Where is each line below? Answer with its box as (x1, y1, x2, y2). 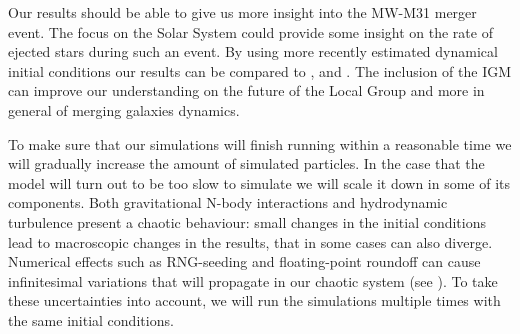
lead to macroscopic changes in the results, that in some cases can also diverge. (8, 231, 493, 252)
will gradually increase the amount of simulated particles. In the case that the (8, 153, 485, 174)
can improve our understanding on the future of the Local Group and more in (8, 80, 485, 101)
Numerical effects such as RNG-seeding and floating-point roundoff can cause (8, 251, 481, 272)
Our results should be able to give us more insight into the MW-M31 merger (8, 2, 477, 22)
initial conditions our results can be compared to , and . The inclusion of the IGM (8, 60, 512, 81)
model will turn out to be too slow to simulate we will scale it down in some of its (8, 172, 511, 193)
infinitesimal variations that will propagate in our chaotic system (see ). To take (8, 270, 498, 291)
